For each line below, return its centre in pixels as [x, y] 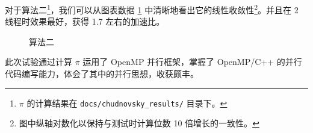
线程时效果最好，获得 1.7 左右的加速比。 [85, 21]
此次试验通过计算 [39, 62]
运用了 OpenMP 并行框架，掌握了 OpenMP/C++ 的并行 [192, 62]
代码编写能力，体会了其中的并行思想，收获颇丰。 [102, 74]
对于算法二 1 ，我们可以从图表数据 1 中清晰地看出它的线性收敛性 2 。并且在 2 [152, 9]
